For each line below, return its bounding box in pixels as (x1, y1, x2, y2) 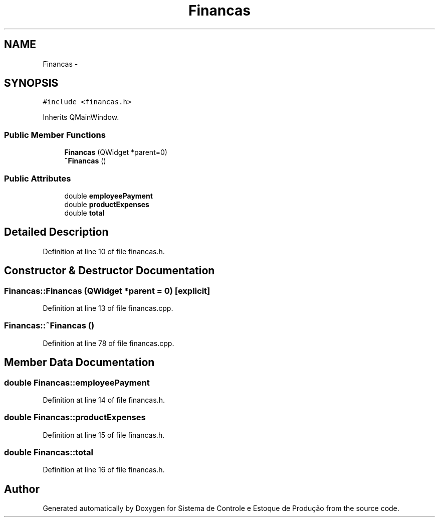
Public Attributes (4, 173, 71, 184)
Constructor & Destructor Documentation (4, 264, 215, 277)
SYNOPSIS (4, 77, 59, 90)
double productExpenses (64, 200, 149, 209)
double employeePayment (64, 191, 153, 200)
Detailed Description (4, 226, 109, 239)
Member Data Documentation (4, 356, 155, 369)
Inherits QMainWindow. (43, 113, 119, 122)
